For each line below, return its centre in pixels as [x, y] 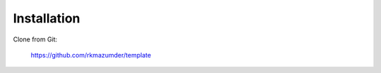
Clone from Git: [35, 39]
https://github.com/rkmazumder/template [91, 55]
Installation [47, 18]
